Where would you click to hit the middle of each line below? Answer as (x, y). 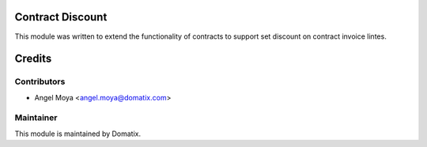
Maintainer (36, 118)
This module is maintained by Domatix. (78, 134)
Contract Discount (61, 17)
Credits (33, 59)
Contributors (40, 81)
